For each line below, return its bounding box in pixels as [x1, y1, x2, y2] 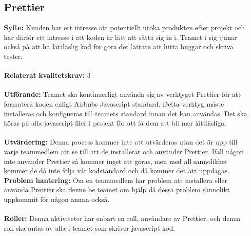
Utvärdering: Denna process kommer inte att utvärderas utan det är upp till [4, 137, 238, 147]
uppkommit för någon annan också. [4, 194, 110, 204]
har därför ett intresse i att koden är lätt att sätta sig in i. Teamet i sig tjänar [4, 32, 237, 42]
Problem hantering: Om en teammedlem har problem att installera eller [4, 175, 228, 185]
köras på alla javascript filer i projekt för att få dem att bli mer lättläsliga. [4, 118, 227, 128]
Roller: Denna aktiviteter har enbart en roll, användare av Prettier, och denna [4, 213, 241, 223]
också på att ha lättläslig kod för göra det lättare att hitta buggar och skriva [4, 41, 233, 52]
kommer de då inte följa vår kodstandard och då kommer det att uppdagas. [4, 165, 230, 176]
